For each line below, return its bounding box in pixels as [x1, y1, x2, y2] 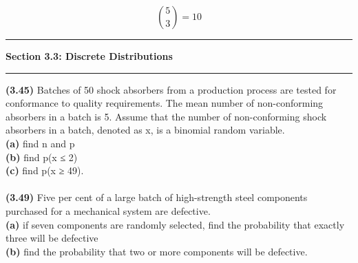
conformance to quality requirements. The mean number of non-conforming [6, 96, 324, 110]
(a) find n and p [6, 136, 75, 150]
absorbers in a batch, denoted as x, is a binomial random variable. [6, 123, 285, 137]
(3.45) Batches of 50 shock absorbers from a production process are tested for [6, 82, 337, 96]
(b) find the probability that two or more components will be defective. [6, 244, 308, 258]
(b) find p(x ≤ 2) [6, 149, 78, 164]
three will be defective [6, 231, 98, 245]
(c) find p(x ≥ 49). [6, 163, 84, 178]
